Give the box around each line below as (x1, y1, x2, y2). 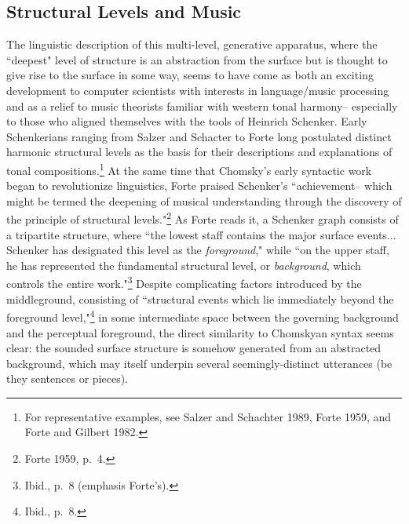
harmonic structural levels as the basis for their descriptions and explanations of (6, 144, 393, 160)
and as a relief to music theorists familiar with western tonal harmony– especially (6, 97, 398, 114)
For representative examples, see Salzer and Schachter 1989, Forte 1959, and (24, 408, 392, 424)
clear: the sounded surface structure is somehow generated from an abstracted (6, 340, 382, 356)
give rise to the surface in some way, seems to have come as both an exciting (6, 67, 374, 83)
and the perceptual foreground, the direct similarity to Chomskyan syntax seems (6, 324, 394, 340)
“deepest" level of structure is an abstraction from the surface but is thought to (6, 51, 388, 67)
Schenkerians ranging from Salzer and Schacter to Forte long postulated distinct (6, 128, 392, 144)
